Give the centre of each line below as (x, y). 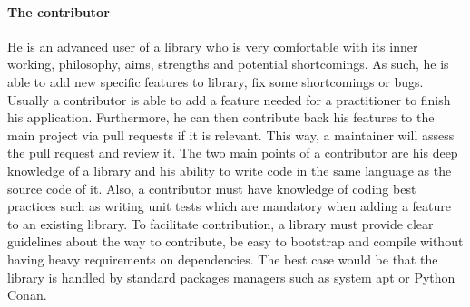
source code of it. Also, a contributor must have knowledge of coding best (212, 188)
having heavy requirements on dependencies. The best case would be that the (223, 259)
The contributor (59, 11)
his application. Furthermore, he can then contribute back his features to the (221, 117)
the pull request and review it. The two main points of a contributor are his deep (233, 153)
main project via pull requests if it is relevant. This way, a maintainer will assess (231, 134)
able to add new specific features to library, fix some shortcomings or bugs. (215, 81)
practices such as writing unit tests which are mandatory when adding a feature (230, 206)
